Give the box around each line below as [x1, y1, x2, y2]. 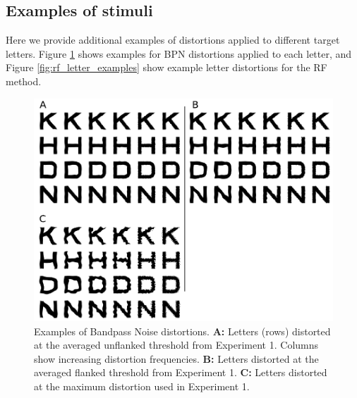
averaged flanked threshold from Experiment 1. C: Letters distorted [34, 365, 327, 380]
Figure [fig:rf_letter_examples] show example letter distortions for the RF [6, 60, 327, 75]
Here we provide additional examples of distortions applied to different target [6, 32, 340, 47]
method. [6, 73, 42, 88]
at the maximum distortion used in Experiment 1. [34, 378, 250, 393]
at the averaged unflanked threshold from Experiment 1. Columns [34, 337, 319, 352]
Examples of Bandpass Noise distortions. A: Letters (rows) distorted [34, 323, 331, 338]
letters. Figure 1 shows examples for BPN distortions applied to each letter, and [6, 46, 352, 61]
